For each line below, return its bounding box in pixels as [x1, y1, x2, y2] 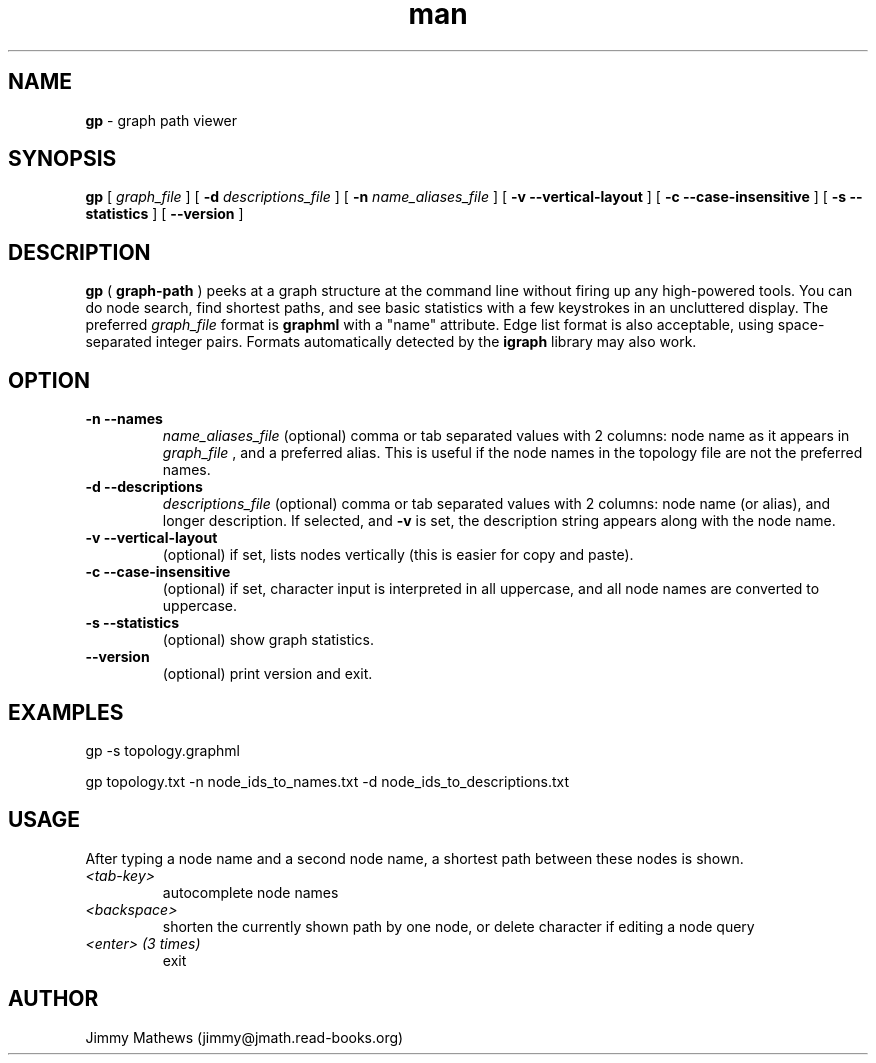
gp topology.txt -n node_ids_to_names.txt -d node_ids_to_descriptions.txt [85, 772, 570, 790]
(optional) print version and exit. [162, 665, 373, 683]
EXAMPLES [8, 699, 124, 725]
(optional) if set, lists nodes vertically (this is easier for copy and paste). [162, 546, 634, 564]
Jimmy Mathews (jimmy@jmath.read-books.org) [85, 1028, 404, 1046]
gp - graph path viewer [85, 111, 238, 129]
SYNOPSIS [8, 146, 117, 172]
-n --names [85, 410, 163, 428]
